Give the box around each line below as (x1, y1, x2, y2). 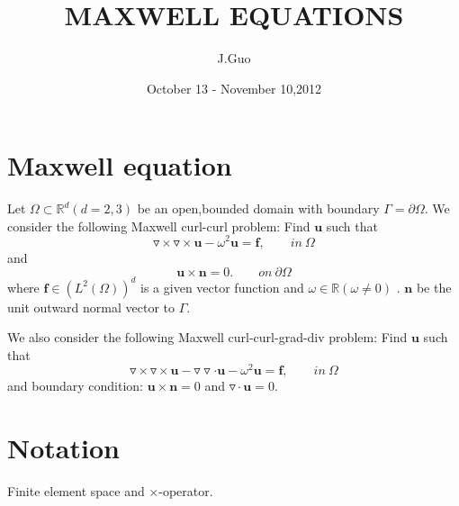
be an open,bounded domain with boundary (137, 199, 380, 218)
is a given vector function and (140, 277, 304, 296)
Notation (7, 429, 120, 466)
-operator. (158, 482, 213, 501)
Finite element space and (7, 482, 145, 501)
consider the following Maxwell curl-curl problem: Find (7, 216, 310, 235)
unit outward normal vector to (7, 297, 175, 316)
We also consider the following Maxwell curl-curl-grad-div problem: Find (7, 328, 408, 347)
